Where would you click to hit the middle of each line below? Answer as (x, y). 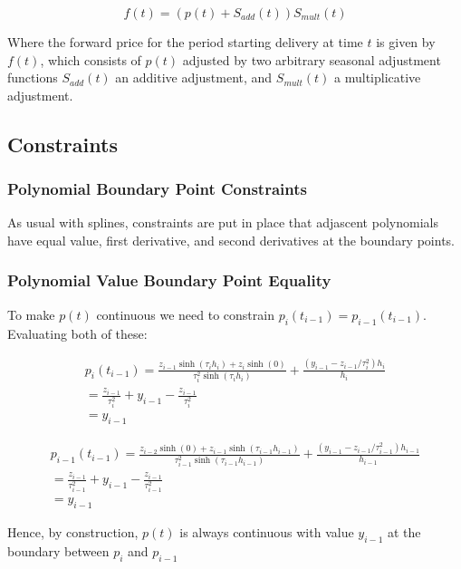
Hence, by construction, (73, 531)
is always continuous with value (267, 531)
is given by (406, 42)
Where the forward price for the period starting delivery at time (185, 42)
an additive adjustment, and (194, 77)
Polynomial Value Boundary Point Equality (169, 280)
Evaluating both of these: (77, 333)
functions (33, 77)
